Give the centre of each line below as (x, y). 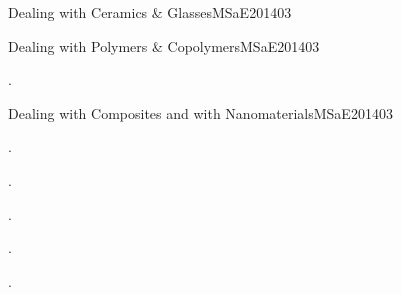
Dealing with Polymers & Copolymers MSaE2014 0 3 (164, 45)
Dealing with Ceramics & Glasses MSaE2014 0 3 (150, 12)
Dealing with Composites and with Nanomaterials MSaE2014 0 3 (200, 112)
